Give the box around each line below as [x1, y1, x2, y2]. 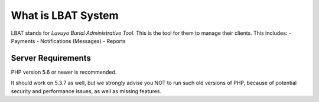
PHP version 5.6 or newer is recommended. [11, 68, 117, 75]
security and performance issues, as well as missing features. [11, 87, 162, 94]
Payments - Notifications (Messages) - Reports [11, 37, 126, 44]
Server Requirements [11, 53, 92, 63]
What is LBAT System [11, 9, 119, 22]
